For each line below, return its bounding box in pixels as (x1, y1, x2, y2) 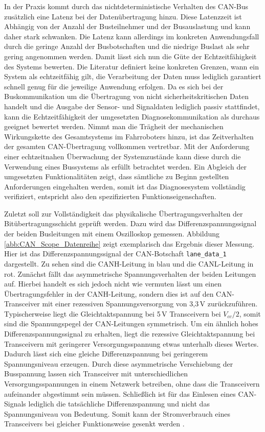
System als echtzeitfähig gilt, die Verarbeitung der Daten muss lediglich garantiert (4, 71, 261, 82)
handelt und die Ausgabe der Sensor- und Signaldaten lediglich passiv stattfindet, (4, 101, 260, 111)
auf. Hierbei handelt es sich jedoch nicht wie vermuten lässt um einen (4, 278, 222, 289)
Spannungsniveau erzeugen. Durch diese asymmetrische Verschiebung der (4, 358, 233, 369)
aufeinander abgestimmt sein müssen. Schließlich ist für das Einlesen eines (4, 388, 236, 399)
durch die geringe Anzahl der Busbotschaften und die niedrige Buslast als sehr (4, 41, 250, 52)
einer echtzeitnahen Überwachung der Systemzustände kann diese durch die (4, 151, 241, 161)
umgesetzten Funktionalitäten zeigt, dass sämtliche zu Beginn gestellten (4, 171, 229, 182)
